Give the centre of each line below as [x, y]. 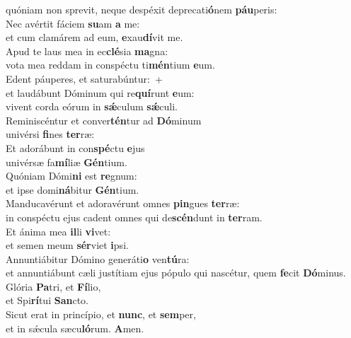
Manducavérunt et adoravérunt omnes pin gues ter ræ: [123, 203]
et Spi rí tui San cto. [47, 300]
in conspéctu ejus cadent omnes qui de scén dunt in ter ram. [134, 217]
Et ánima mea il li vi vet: [58, 231]
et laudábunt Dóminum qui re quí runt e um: [100, 92]
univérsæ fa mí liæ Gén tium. [67, 162]
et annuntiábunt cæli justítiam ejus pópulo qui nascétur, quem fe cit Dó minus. [176, 273]
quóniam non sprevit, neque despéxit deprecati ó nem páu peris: [142, 9]
